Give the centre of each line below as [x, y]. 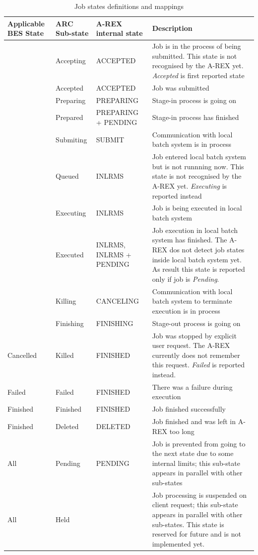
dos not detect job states [207, 250]
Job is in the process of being [196, 46]
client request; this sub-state [195, 504]
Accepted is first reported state [198, 75]
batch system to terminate [192, 301]
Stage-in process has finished [195, 117]
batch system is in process [192, 144]
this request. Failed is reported [198, 365]
